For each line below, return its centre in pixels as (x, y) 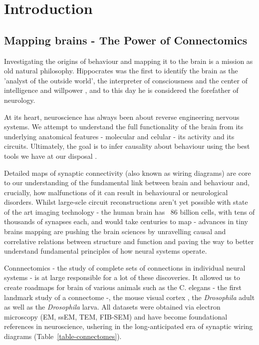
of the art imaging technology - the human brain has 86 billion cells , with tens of (129, 211)
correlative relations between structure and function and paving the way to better (129, 241)
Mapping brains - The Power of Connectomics (126, 40)
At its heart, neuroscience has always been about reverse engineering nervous (122, 117)
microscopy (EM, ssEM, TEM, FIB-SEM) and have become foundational (116, 316)
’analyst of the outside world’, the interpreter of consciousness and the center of (126, 80)
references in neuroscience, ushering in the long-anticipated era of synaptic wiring (129, 326)
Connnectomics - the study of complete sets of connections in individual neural (125, 267)
